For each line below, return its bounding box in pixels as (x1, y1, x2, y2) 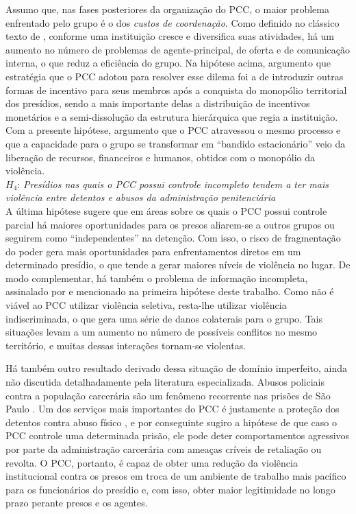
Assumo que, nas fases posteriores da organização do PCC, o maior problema (5, 2, 330, 16)
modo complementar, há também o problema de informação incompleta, (5, 270, 308, 285)
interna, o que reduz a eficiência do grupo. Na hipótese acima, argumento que (5, 56, 331, 70)
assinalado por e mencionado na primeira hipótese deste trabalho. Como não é (5, 284, 334, 299)
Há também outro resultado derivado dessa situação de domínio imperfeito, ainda (5, 361, 348, 375)
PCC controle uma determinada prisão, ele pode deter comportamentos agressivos (5, 428, 350, 443)
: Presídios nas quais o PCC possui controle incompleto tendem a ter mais (17, 176, 329, 191)
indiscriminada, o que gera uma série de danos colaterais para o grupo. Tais (5, 311, 323, 325)
